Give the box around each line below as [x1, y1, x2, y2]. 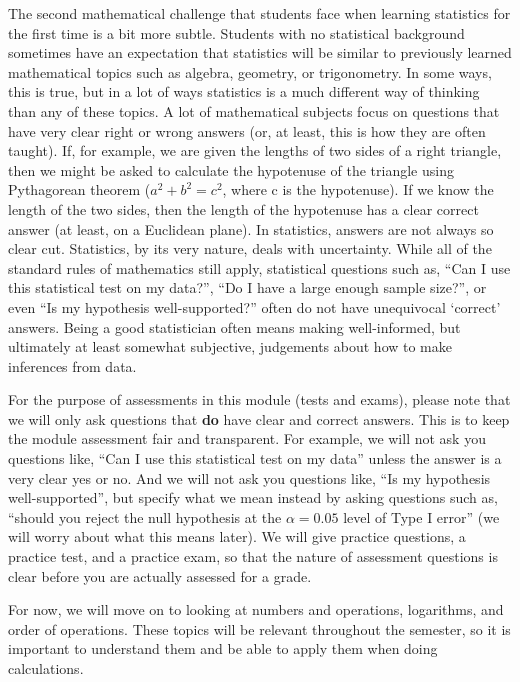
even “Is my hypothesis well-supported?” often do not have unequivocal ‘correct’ [8, 296, 501, 317]
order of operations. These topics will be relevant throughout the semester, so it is [8, 618, 511, 639]
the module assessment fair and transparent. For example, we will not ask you [8, 428, 486, 449]
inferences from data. [8, 355, 137, 376]
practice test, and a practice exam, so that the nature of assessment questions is [8, 546, 498, 567]
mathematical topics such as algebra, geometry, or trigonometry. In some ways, [8, 61, 492, 82]
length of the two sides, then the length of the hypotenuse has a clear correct [8, 198, 479, 219]
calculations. [8, 658, 84, 678]
